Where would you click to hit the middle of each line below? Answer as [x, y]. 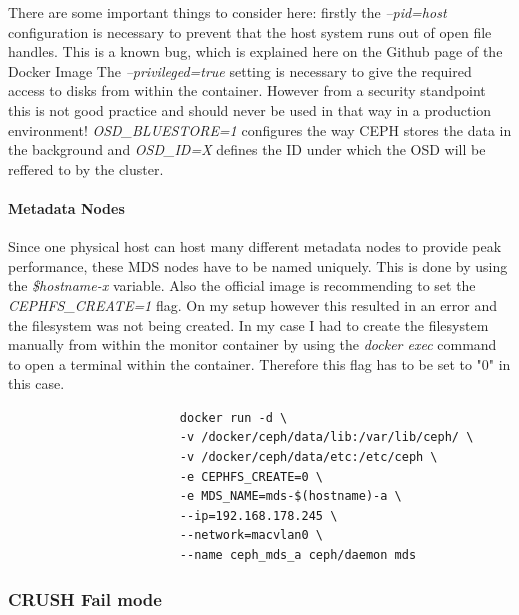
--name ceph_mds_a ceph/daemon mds [298, 555]
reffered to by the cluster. [86, 168]
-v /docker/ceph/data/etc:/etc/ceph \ [308, 457]
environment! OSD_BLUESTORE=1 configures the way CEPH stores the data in [260, 129]
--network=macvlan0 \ [251, 535]
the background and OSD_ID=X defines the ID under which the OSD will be [247, 149]
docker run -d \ [233, 417]
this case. [36, 383]
